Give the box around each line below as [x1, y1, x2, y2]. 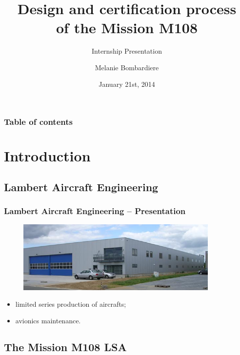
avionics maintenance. [15, 315, 81, 325]
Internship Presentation [92, 46, 162, 56]
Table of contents [4, 116, 73, 128]
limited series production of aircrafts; [15, 298, 126, 309]
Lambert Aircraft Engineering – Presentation [4, 205, 186, 217]
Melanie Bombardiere [95, 62, 159, 72]
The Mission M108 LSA [4, 339, 127, 354]
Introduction [4, 146, 91, 166]
